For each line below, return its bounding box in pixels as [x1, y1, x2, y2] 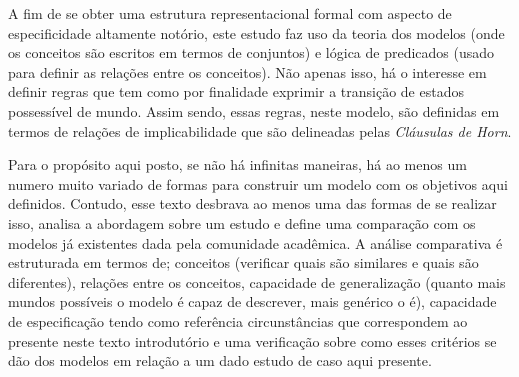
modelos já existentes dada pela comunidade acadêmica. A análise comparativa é [8, 232, 503, 253]
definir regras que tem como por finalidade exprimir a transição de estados [8, 81, 464, 102]
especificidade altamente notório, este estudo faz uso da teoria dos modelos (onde [8, 22, 505, 43]
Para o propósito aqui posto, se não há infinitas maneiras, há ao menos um [8, 154, 467, 175]
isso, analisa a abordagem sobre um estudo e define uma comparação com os [8, 212, 476, 233]
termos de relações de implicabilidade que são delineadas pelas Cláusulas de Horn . [8, 120, 512, 141]
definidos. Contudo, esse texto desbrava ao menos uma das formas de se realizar [8, 193, 497, 214]
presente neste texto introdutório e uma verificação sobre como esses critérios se [8, 330, 497, 351]
